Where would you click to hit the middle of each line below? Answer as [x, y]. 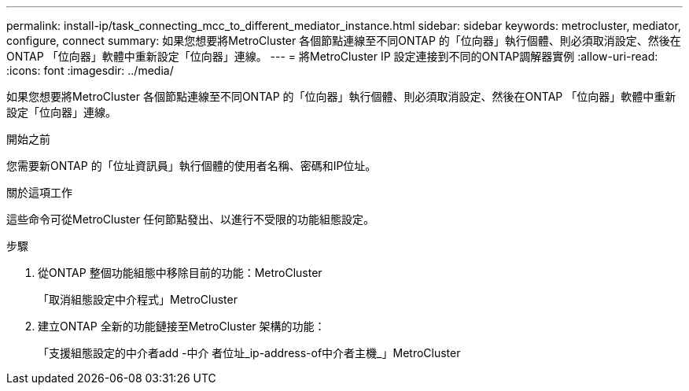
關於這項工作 [39, 192]
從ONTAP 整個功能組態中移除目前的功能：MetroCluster [180, 273]
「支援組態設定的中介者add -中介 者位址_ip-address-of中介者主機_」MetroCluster [249, 353]
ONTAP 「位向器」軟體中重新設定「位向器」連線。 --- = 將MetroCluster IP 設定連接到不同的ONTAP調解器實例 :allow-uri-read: [332, 56]
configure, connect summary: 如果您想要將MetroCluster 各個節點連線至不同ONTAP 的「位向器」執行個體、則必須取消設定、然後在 [344, 41]
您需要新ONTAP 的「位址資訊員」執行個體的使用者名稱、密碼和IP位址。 [192, 166]
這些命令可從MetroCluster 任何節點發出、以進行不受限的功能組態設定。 [190, 219]
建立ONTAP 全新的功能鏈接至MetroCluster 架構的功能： [182, 326]
